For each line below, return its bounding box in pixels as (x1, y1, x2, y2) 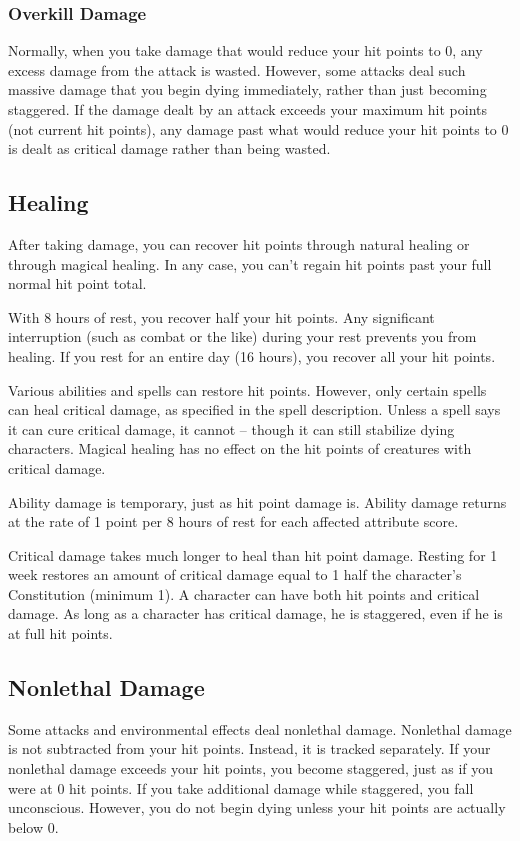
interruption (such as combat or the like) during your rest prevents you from (8, 326, 477, 347)
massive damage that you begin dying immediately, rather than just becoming (8, 79, 487, 100)
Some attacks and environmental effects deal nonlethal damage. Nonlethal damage (8, 718, 512, 739)
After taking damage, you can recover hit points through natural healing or (8, 233, 470, 254)
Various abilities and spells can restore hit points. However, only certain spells (8, 379, 487, 400)
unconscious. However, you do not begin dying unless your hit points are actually (8, 797, 506, 818)
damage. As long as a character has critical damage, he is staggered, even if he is (8, 603, 503, 624)
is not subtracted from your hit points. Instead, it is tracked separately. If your (8, 738, 491, 759)
